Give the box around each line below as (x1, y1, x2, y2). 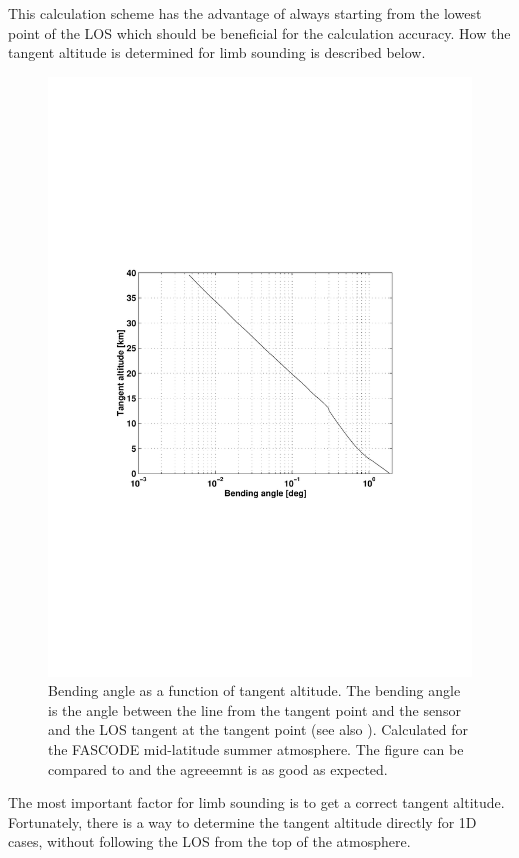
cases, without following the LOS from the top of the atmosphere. (8, 831, 411, 852)
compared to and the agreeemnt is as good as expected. (48, 758, 388, 779)
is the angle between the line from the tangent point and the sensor (48, 699, 461, 720)
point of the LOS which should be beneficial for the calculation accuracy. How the (8, 22, 511, 43)
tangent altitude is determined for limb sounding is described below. (8, 42, 426, 63)
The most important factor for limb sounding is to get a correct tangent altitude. (8, 792, 505, 813)
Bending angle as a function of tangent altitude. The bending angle (48, 680, 461, 701)
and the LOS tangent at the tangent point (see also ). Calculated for (48, 719, 469, 740)
